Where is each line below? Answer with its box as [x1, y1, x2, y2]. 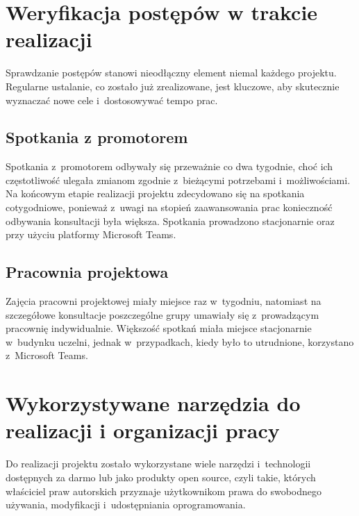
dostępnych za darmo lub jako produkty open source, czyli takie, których [6, 469, 316, 484]
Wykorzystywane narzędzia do [6, 389, 301, 417]
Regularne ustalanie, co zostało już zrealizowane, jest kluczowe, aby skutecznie [6, 78, 340, 93]
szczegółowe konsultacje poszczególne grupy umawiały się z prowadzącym [6, 307, 319, 322]
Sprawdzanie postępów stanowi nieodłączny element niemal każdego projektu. [6, 65, 337, 80]
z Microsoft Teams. [6, 348, 88, 363]
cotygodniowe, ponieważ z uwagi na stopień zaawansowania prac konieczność [6, 200, 333, 215]
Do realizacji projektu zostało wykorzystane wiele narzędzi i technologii [6, 456, 311, 471]
